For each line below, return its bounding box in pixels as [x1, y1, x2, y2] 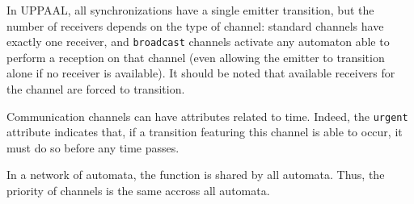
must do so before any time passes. [6, 139, 180, 156]
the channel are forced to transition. [6, 81, 185, 98]
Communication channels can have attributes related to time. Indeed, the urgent [6, 107, 408, 124]
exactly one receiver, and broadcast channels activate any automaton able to [6, 33, 390, 50]
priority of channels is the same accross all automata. [6, 182, 270, 199]
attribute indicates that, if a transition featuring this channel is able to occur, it [6, 123, 403, 140]
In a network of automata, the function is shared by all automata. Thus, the [6, 166, 385, 183]
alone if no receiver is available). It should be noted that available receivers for [6, 65, 395, 81]
